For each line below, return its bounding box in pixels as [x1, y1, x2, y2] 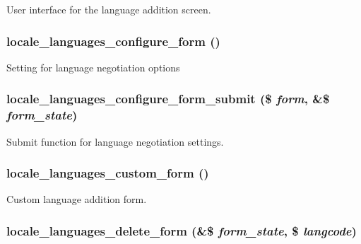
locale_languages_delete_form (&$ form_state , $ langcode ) [6, 221, 357, 239]
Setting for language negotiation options [6, 59, 180, 74]
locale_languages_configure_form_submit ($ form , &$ [6, 90, 330, 108]
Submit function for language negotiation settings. [6, 134, 224, 149]
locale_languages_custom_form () [6, 164, 209, 182]
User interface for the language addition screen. [6, 2, 211, 16]
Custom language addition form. [6, 192, 147, 207]
